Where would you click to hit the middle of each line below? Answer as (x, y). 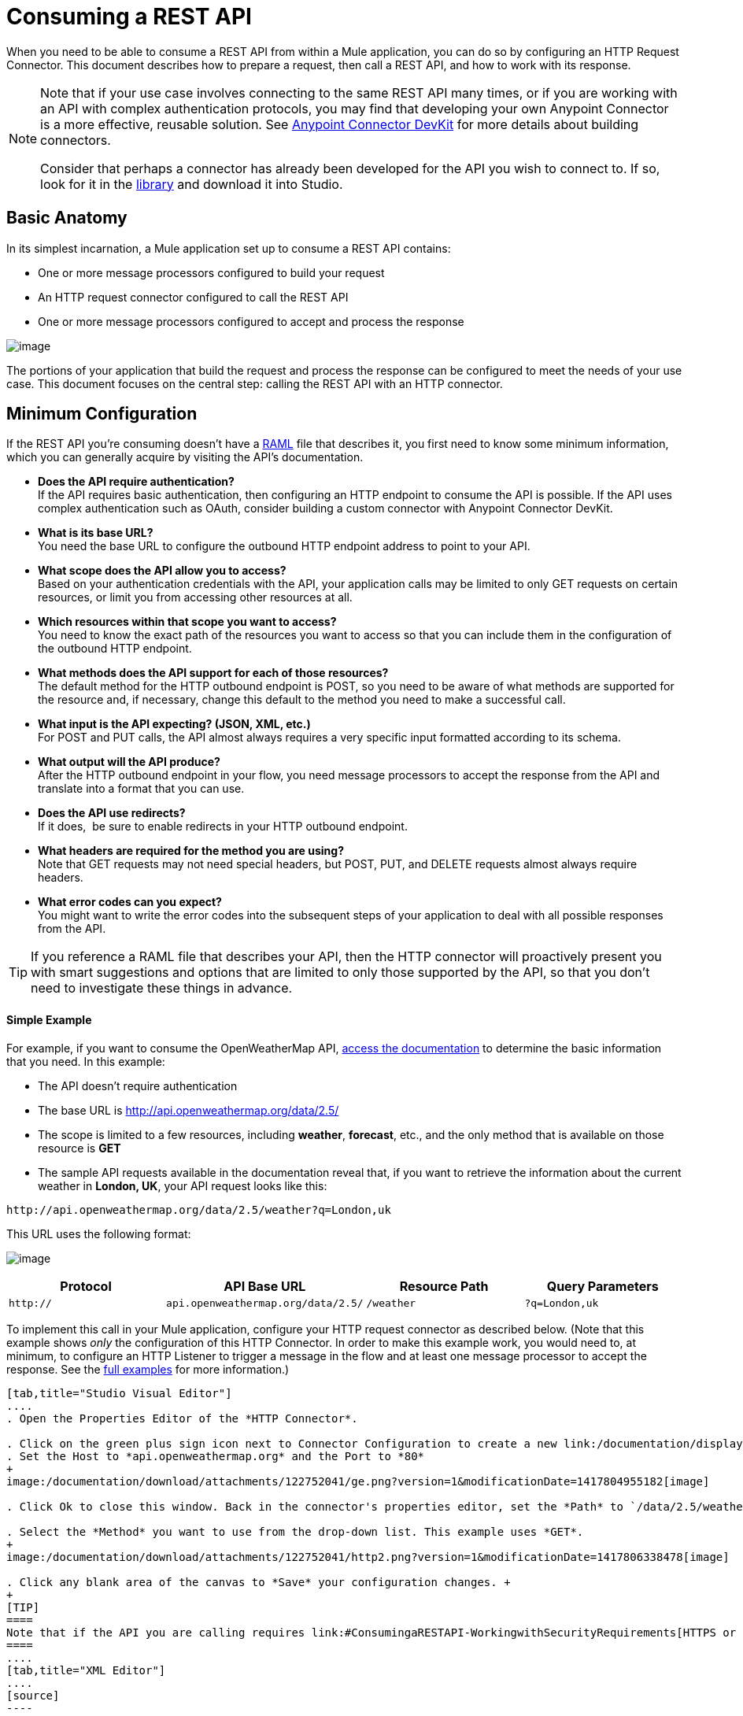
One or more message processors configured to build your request (211, 272)
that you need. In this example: (86, 1061)
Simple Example (49, 1020)
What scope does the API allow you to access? (162, 571)
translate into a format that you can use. (141, 789)
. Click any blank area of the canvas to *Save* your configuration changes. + (259, 1582)
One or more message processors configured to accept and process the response (251, 321)
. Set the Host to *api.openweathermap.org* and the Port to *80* (216, 1456)
